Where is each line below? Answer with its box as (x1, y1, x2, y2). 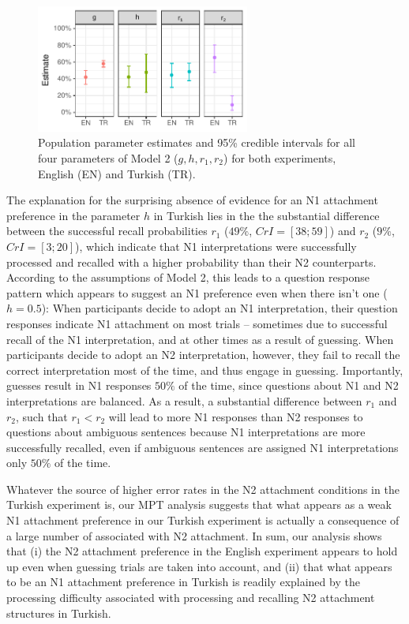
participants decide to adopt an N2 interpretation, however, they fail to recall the (6, 346, 400, 363)
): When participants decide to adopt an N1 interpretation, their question (41, 300, 398, 316)
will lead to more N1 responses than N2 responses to (108, 408, 363, 424)
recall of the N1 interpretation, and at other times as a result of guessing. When (6, 331, 394, 347)
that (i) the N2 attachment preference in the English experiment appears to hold (6, 543, 398, 559)
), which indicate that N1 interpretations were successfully (75, 237, 357, 254)
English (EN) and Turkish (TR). (38, 165, 196, 181)
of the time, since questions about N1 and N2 (178, 377, 399, 394)
